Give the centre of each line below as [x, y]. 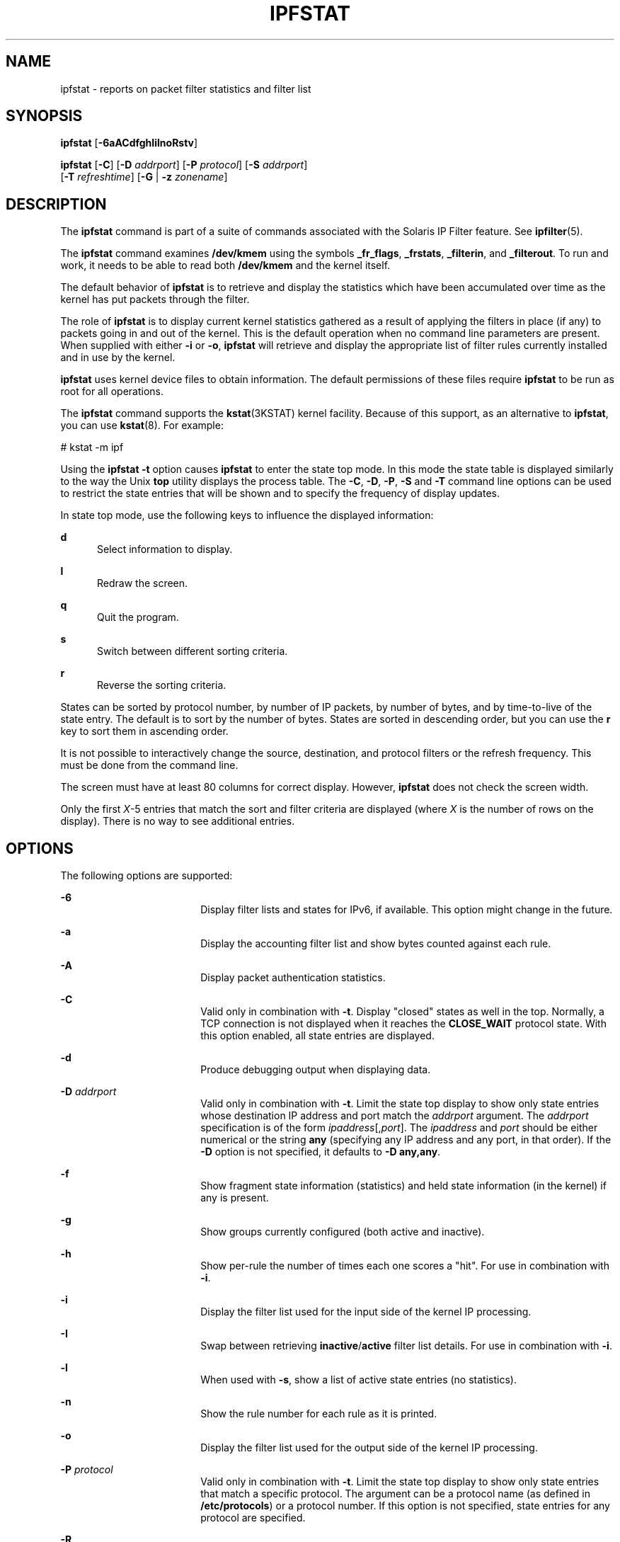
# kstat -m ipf [92, 447]
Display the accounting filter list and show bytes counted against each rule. [376, 944]
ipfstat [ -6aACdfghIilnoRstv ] [129, 143]
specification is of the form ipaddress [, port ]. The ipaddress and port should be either [399, 1128]
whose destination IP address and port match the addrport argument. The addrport [395, 1116]
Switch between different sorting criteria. [193, 651]
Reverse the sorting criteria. [162, 685]
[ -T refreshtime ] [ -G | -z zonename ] [144, 177]
